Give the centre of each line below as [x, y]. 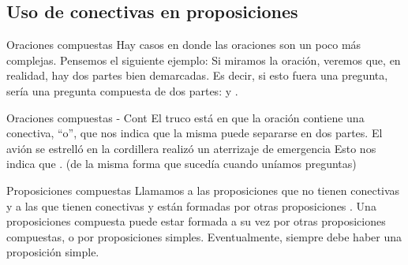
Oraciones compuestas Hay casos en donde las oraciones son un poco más [184, 45]
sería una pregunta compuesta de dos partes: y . [122, 90]
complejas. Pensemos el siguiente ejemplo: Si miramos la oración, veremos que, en [204, 60]
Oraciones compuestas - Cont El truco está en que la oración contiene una [185, 117]
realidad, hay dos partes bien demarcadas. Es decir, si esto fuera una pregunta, [197, 75]
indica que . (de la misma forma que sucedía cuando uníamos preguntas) [182, 164]
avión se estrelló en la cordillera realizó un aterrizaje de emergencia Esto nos [191, 148]
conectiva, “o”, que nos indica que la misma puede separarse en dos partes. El [195, 133]
